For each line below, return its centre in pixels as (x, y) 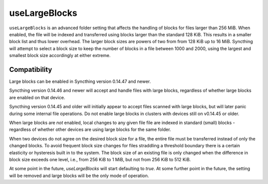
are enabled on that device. (37, 97)
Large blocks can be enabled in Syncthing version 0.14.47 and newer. (80, 81)
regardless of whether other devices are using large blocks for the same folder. (90, 129)
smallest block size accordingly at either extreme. (60, 56)
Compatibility (31, 69)
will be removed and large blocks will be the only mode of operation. (79, 176)
